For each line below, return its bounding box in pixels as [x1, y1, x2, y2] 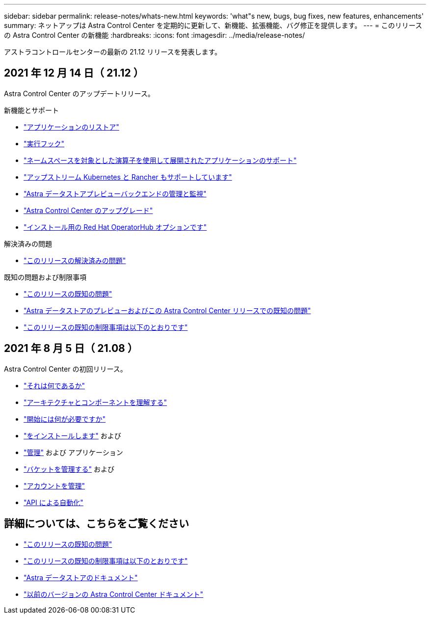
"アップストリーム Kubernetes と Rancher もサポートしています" [24, 172, 232, 181]
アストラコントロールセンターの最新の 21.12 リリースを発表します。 [4, 48, 222, 56]
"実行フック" [24, 139, 65, 148]
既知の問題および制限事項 [4, 272, 86, 281]
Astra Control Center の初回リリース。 [4, 364, 127, 373]
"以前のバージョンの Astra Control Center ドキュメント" [24, 590, 204, 598]
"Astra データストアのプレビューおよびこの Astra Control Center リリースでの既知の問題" [24, 306, 311, 315]
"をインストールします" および [24, 431, 121, 440]
